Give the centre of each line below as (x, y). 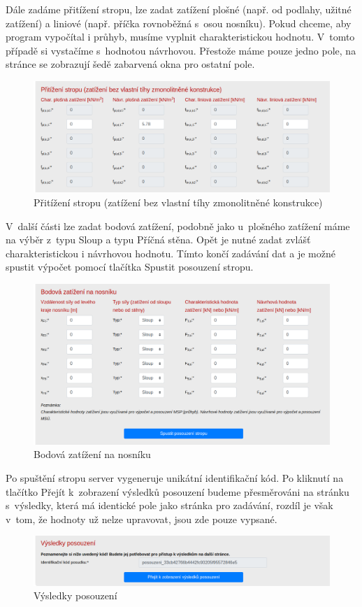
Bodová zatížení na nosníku (92, 454)
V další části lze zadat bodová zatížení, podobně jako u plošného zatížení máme (178, 226)
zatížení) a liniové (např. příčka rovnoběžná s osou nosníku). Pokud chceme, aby (179, 23)
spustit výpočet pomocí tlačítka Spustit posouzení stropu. (130, 267)
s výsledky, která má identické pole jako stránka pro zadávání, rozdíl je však (169, 505)
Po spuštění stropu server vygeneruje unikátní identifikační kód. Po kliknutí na (175, 477)
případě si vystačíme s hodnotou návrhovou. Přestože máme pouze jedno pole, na (181, 50)
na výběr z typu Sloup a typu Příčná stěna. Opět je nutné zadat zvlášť (158, 240)
